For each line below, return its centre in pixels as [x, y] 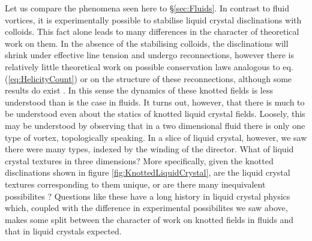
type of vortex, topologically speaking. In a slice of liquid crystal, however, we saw [156, 137]
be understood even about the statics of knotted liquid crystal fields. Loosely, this [155, 114]
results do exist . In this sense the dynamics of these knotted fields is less [139, 90]
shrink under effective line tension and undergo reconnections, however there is [149, 55]
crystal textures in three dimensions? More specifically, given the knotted [139, 160]
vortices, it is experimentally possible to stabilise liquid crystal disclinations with [153, 19]
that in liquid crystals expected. [63, 231]
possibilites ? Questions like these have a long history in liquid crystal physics [148, 196]
